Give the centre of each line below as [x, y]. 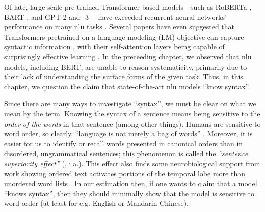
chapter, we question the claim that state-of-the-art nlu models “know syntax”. [127, 86]
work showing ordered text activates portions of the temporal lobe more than [125, 173]
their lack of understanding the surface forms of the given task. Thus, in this [124, 77]
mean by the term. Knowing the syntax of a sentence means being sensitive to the [132, 113]
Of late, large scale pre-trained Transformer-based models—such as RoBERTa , [128, 7]
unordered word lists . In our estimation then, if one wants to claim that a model [131, 183]
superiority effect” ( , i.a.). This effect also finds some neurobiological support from [132, 163]
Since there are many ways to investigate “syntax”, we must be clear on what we [130, 103]
